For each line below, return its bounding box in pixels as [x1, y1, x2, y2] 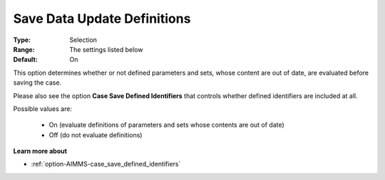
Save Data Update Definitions [13, 11, 191, 26]
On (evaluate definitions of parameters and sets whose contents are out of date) [48, 121, 284, 129]
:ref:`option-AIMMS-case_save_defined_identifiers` [31, 160, 181, 169]
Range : [13, 45, 35, 53]
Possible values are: [13, 104, 73, 113]
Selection [69, 36, 98, 44]
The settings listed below [69, 45, 143, 53]
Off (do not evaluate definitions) [48, 130, 143, 139]
